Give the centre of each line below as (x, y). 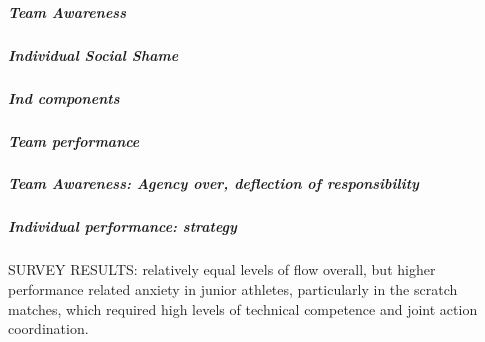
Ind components (64, 97)
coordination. (48, 328)
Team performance (74, 140)
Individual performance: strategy (122, 226)
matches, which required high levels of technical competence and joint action (243, 308)
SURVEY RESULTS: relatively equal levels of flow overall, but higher (222, 269)
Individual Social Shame (93, 54)
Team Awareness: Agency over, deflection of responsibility (213, 183)
